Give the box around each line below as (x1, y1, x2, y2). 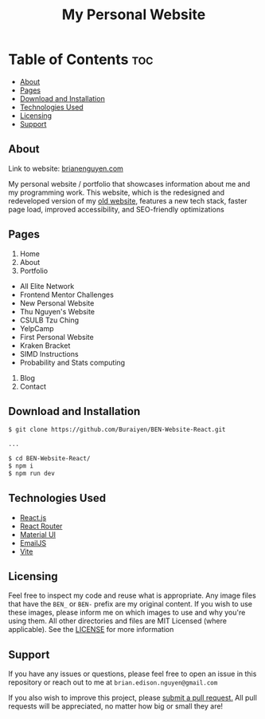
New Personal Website (19, 298, 95, 308)
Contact (19, 381, 46, 391)
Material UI (19, 529, 57, 539)
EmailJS (19, 538, 47, 547)
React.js (19, 512, 47, 522)
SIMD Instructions (19, 349, 79, 358)
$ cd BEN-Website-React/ (8, 455, 91, 463)
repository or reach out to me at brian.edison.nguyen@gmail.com (8, 678, 218, 687)
